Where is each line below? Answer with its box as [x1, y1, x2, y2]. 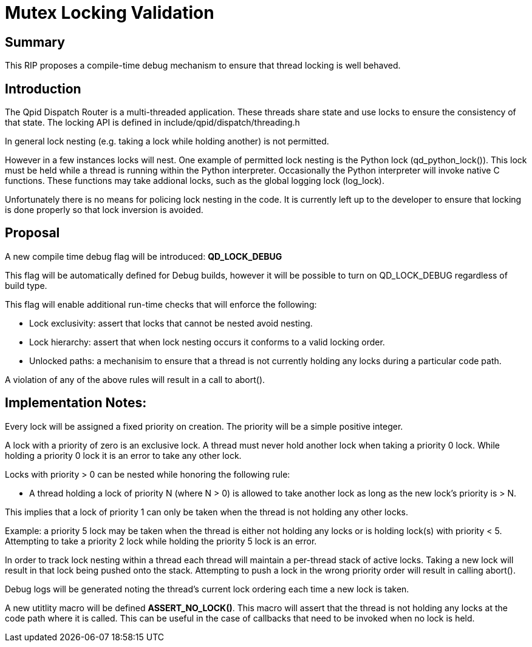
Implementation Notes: [5, 395, 147, 411]
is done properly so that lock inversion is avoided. [5, 205, 203, 215]
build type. [5, 280, 47, 291]
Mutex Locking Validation [5, 2, 214, 23]
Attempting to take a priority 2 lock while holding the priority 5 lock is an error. [5, 535, 317, 546]
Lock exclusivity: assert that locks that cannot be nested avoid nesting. [29, 317, 313, 328]
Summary [5, 34, 65, 50]
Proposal [5, 225, 60, 241]
